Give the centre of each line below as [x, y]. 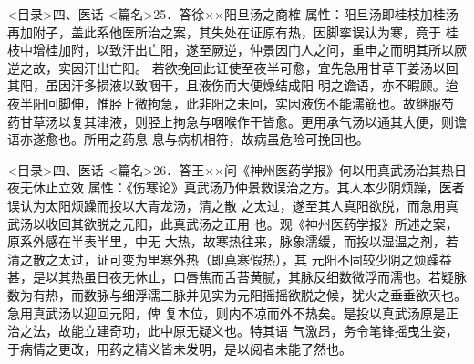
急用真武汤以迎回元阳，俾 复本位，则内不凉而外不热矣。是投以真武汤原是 [227, 312]
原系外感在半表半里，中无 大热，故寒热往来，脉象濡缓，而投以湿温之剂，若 [233, 241]
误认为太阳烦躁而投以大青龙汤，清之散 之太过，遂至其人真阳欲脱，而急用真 [233, 205]
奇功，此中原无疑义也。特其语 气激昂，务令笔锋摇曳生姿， [283, 331]
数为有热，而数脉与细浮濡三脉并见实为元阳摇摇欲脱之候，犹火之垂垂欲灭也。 [237, 294]
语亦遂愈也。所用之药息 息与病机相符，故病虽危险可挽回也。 [188, 139]
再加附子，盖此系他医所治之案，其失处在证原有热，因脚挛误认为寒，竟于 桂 [233, 31]
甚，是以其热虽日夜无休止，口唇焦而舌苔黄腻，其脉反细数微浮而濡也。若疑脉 [237, 277]
